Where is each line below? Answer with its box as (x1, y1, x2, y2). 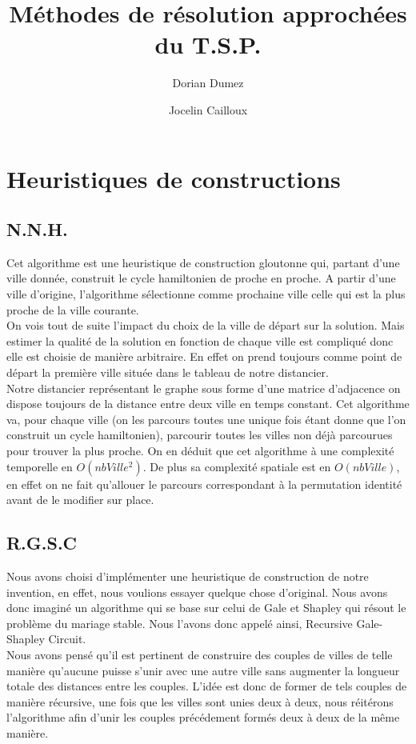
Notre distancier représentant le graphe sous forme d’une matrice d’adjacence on (6, 379, 401, 396)
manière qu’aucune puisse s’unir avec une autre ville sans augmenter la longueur (6, 662, 400, 678)
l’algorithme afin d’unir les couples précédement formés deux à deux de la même (6, 709, 400, 726)
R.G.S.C (6, 530, 78, 555)
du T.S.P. (154, 28, 262, 61)
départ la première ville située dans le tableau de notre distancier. (6, 364, 329, 381)
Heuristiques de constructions (6, 162, 341, 194)
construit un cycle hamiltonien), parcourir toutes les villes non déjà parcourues (6, 426, 393, 443)
